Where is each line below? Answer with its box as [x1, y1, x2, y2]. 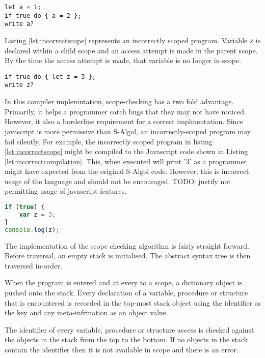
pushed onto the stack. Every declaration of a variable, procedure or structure [5, 287, 248, 297]
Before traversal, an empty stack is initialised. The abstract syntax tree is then [5, 250, 251, 261]
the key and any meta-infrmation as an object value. [5, 307, 168, 318]
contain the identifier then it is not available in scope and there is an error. [5, 344, 238, 354]
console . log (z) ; [5, 226, 60, 233]
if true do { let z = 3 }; [5, 73, 96, 80]
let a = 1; [5, 4, 41, 11]
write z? [5, 81, 34, 89]
